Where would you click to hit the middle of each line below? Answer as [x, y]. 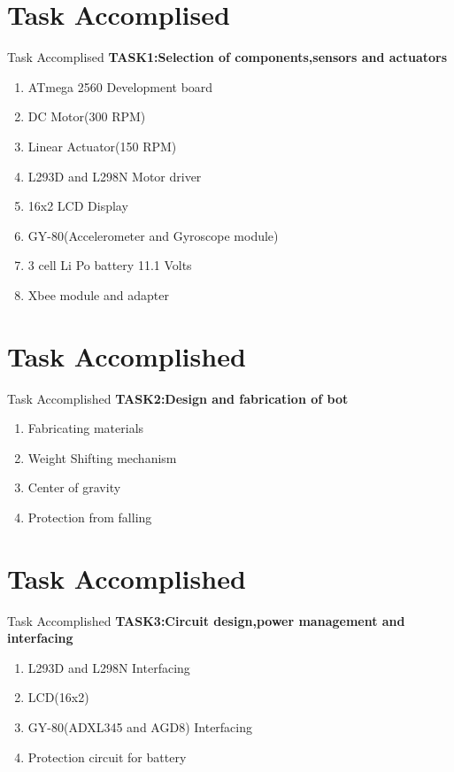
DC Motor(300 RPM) [87, 116]
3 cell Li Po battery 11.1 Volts [110, 265]
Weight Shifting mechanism [102, 457]
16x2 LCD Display [78, 206]
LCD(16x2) [58, 697]
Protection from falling [90, 517]
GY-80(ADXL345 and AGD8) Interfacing [140, 727]
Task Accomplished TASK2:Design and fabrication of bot [178, 398]
